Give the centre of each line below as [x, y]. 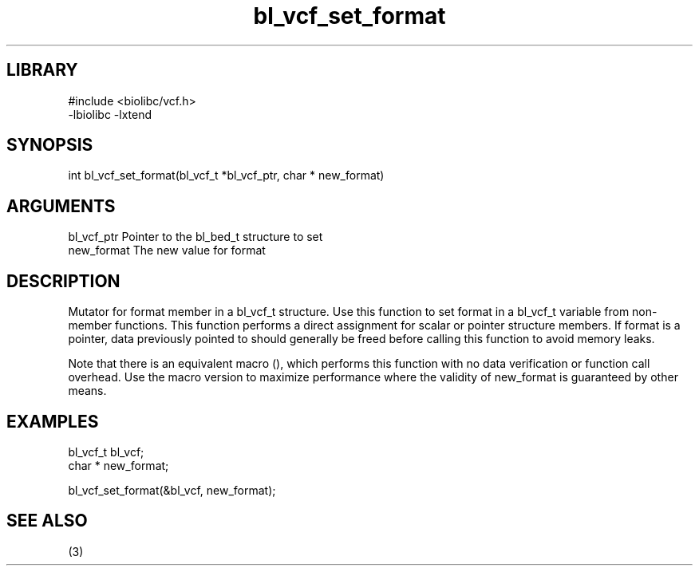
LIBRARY [42, 70]
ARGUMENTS [61, 206]
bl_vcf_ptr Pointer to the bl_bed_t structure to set [195, 237]
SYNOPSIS [50, 145]
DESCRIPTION [63, 281]
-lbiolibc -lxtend [110, 114]
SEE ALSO [47, 521]
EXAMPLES [53, 421]
